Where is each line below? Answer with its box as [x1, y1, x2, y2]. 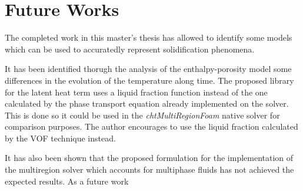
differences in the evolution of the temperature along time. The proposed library [5, 74, 294, 86]
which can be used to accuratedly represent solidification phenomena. [5, 42, 255, 55]
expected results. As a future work [5, 174, 129, 187]
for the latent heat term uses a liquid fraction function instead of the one [5, 85, 268, 98]
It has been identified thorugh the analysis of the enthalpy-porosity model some [5, 62, 292, 75]
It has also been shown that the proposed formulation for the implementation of [5, 152, 294, 164]
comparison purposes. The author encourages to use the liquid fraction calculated [5, 120, 298, 133]
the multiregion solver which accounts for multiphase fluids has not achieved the [5, 163, 294, 176]
